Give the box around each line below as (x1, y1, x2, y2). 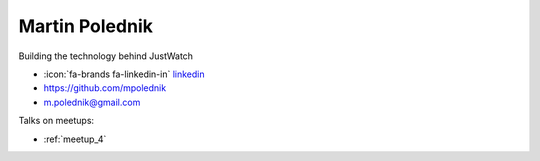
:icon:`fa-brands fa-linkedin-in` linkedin (43, 68, 205, 80)
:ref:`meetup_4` (43, 133, 107, 145)
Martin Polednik (18, 15, 154, 37)
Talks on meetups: (18, 115, 95, 127)
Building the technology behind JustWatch (18, 50, 194, 62)
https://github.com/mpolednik (43, 82, 167, 94)
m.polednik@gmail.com (43, 96, 141, 108)
